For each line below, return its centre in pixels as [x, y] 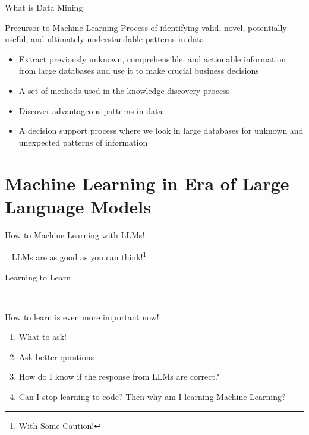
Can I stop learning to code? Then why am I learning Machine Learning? [152, 397]
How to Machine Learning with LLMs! [75, 234]
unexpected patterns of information [83, 142]
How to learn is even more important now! [82, 316]
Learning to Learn [38, 277]
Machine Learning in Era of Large [147, 183]
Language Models [78, 206]
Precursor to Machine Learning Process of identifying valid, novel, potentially [146, 27]
